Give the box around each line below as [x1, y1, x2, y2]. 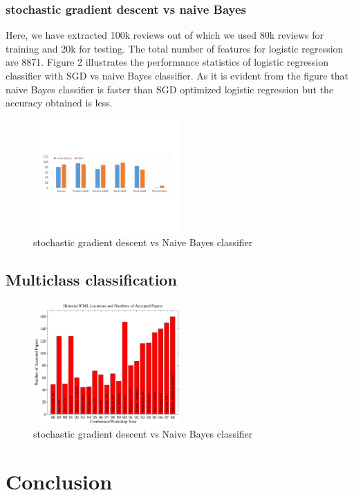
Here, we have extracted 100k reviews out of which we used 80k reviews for [6, 28, 324, 42]
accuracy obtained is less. [6, 95, 113, 110]
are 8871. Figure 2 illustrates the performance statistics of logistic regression [6, 55, 328, 69]
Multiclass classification [6, 269, 177, 290]
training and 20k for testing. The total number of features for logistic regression [6, 41, 344, 55]
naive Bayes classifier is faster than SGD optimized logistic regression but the [6, 82, 334, 96]
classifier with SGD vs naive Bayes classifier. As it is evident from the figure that [6, 68, 348, 82]
